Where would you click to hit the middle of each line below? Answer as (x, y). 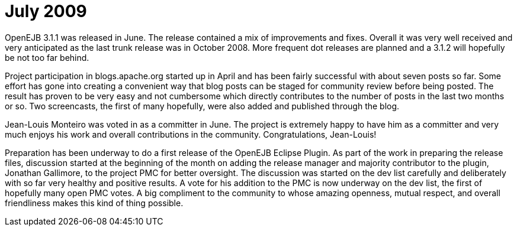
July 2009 (46, 11)
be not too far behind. (47, 57)
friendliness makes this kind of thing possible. (94, 203)
